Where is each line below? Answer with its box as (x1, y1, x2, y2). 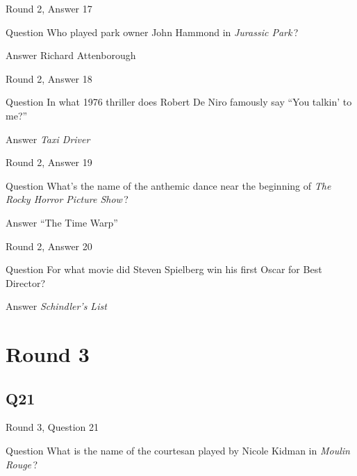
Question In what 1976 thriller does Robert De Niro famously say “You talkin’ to (6, 95, 352, 109)
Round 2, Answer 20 (6, 238, 92, 253)
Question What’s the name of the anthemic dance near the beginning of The (6, 178, 331, 192)
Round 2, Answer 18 (6, 71, 92, 85)
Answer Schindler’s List (6, 299, 107, 313)
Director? (6, 275, 46, 290)
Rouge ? (6, 457, 38, 471)
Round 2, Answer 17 (6, 1, 92, 15)
